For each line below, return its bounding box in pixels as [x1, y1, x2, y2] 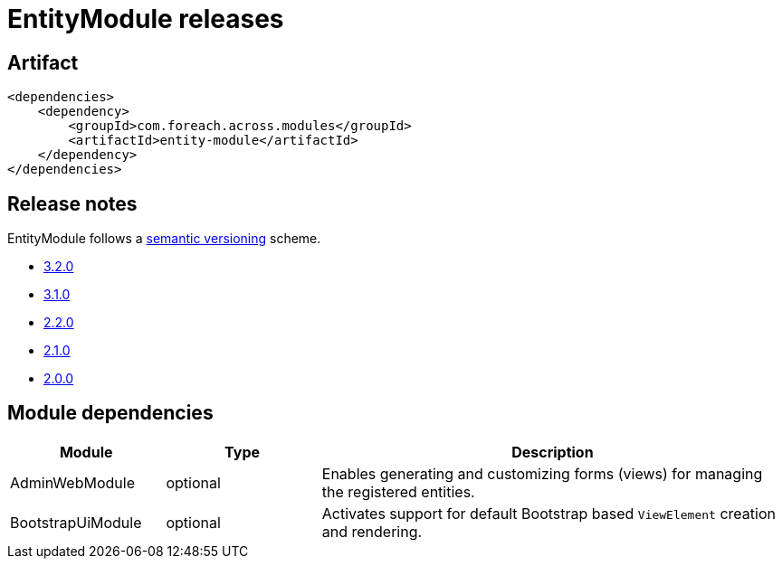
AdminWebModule [10, 473, 135, 492]
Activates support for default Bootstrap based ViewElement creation [321, 504, 776, 523]
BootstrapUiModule [10, 513, 142, 532]
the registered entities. [321, 482, 475, 501]
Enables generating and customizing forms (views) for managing [321, 464, 763, 483]
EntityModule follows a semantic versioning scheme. [7, 231, 321, 247]
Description [511, 442, 594, 461]
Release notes [7, 192, 138, 215]
